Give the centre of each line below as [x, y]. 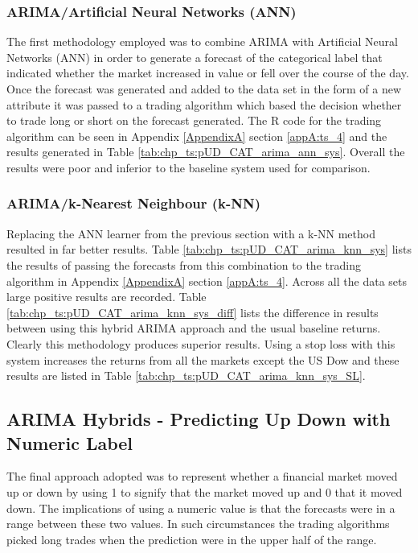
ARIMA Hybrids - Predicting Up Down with [199, 419]
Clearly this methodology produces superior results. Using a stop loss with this [201, 343]
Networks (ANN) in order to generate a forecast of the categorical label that [195, 57]
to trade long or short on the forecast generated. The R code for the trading [194, 120]
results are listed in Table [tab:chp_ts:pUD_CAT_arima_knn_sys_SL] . [186, 376]
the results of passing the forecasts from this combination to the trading [184, 264]
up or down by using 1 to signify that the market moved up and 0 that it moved [205, 491]
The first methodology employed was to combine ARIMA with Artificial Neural [202, 41]
